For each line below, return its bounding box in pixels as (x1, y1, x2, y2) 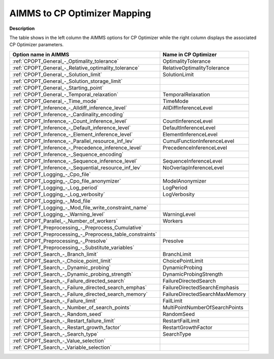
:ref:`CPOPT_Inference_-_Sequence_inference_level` (12, 157, 138, 164)
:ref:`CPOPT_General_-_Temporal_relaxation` (12, 91, 119, 98)
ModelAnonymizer (162, 177, 207, 185)
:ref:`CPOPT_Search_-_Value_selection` (12, 337, 106, 344)
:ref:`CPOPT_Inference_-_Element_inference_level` (12, 131, 133, 138)
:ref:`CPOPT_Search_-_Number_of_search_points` (12, 304, 131, 311)
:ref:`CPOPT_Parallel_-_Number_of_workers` (12, 217, 118, 224)
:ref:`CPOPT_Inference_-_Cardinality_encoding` (12, 111, 125, 118)
